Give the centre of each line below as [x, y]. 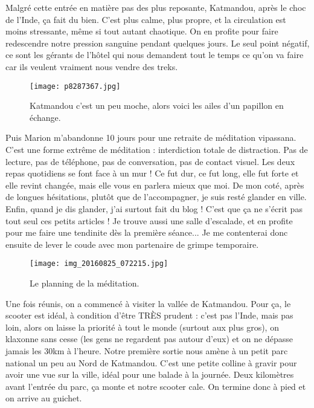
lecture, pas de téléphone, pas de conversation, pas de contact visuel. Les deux [150, 161]
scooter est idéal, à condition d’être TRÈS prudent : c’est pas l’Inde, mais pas [149, 315]
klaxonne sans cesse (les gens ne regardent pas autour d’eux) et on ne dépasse [149, 339]
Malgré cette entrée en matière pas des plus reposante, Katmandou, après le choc [156, 7]
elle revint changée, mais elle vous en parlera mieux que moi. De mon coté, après [155, 185]
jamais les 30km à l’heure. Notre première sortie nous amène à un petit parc [147, 350]
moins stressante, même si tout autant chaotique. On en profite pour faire [142, 31]
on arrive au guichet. [44, 398]
